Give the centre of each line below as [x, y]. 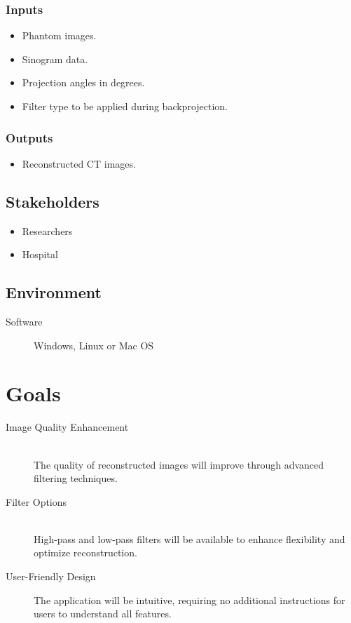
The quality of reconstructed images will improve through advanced [179, 464]
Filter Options [36, 501]
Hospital [40, 254]
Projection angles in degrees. [83, 82]
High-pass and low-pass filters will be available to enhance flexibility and [190, 538]
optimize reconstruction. [85, 552]
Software [24, 321]
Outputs [29, 137]
